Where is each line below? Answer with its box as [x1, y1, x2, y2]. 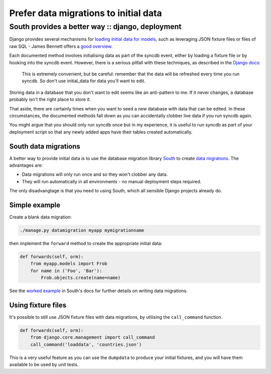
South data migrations [9, 142, 80, 151]
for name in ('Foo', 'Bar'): [30, 268, 102, 274]
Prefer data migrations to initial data [9, 8, 163, 19]
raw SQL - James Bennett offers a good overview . [9, 43, 113, 49]
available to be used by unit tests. [9, 361, 79, 367]
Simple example [9, 201, 61, 209]
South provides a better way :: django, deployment [9, 22, 182, 31]
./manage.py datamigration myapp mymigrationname [20, 227, 145, 233]
